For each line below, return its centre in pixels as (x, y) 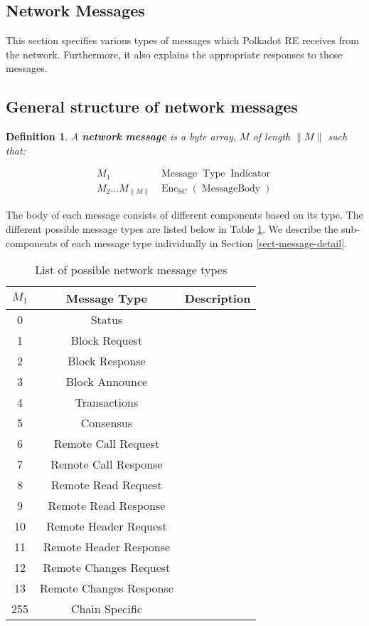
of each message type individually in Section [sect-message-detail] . (204, 242)
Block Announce (107, 382)
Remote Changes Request (107, 568)
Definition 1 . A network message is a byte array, (121, 136)
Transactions (107, 402)
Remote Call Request (107, 444)
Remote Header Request (107, 526)
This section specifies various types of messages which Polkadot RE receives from (182, 40)
